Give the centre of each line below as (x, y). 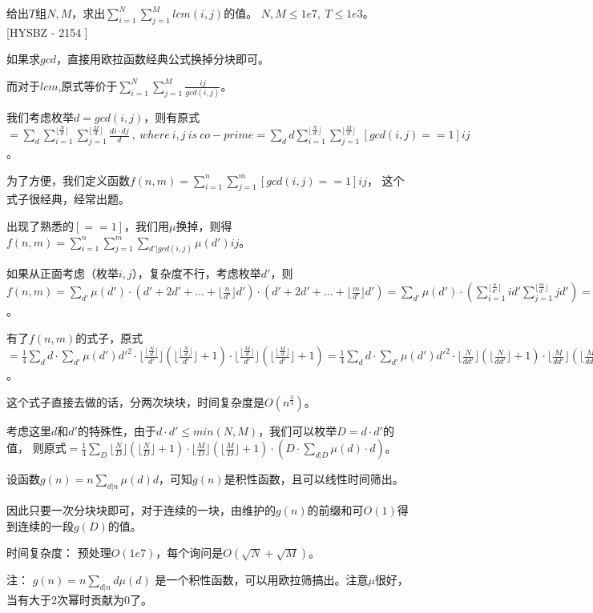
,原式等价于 (88, 85)
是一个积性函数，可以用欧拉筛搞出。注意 (262, 580)
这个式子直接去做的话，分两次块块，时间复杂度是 (135, 401)
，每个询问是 (190, 553)
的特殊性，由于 (117, 430)
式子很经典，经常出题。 (68, 199)
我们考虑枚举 (40, 117)
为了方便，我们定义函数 (68, 180)
